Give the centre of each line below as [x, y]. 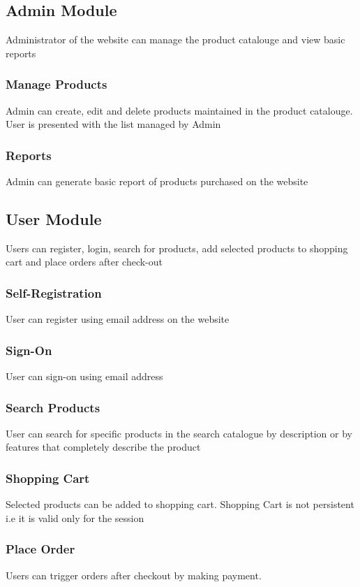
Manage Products [57, 84]
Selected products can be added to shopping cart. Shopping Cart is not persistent [180, 504]
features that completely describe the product [103, 447]
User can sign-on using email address [84, 376]
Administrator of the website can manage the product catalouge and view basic [175, 39]
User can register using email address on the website [118, 319]
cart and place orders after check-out [84, 262]
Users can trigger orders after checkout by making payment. [134, 575]
